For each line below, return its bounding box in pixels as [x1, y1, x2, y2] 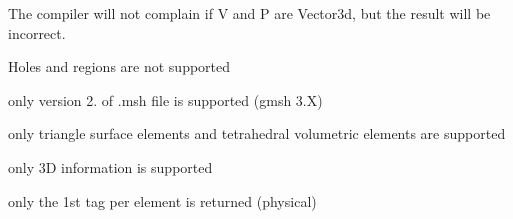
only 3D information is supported [8, 156, 213, 177]
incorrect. [8, 22, 66, 43]
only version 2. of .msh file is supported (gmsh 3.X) [8, 89, 323, 110]
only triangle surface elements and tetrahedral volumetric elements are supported [8, 123, 506, 144]
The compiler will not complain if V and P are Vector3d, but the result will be [8, 3, 491, 23]
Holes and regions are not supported [8, 56, 231, 77]
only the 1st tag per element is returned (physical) [8, 190, 317, 211]
